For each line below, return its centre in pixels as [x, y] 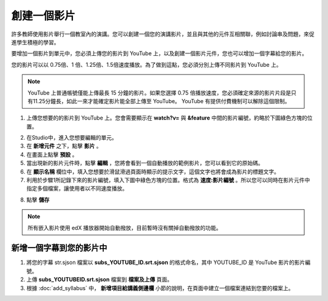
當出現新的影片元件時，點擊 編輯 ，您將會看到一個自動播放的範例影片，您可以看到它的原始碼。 [145, 163]
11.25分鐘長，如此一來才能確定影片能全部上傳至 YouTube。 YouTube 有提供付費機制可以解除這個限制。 [161, 101]
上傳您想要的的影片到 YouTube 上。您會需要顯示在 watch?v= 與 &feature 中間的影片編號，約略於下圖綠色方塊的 [167, 118]
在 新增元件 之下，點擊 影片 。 [64, 146]
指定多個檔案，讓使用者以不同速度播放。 [77, 189]
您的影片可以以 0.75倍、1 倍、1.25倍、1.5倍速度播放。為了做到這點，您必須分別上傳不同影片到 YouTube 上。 [146, 64]
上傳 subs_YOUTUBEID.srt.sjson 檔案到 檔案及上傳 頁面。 [100, 280]
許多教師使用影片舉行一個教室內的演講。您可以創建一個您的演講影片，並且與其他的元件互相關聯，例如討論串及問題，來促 [163, 34]
